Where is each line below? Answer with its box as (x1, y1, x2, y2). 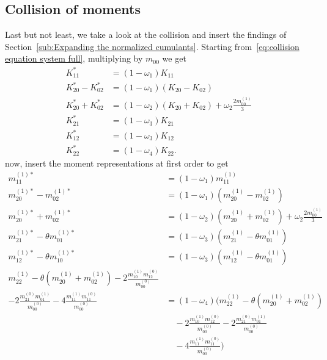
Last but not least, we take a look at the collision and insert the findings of (5, 28, 287, 41)
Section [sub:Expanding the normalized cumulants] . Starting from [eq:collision (5, 40, 299, 52)
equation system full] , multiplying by (5, 52, 143, 65)
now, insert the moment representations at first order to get (5, 157, 229, 170)
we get (162, 52, 186, 65)
